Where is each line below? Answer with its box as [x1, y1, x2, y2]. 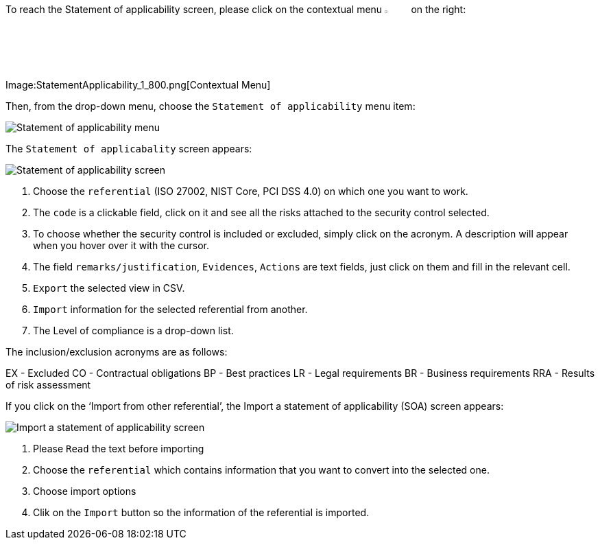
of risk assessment [5, 379, 91, 391]
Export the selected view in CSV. [33, 282, 185, 294]
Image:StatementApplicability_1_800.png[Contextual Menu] [5, 79, 271, 91]
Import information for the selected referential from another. [33, 303, 308, 316]
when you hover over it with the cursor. [33, 240, 210, 252]
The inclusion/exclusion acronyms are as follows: [5, 346, 228, 358]
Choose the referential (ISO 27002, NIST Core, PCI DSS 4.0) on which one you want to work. [33, 185, 468, 198]
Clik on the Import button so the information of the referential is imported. [33, 507, 370, 519]
